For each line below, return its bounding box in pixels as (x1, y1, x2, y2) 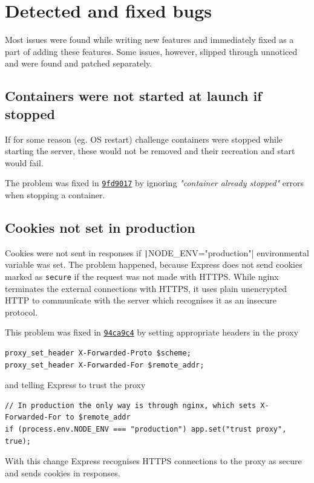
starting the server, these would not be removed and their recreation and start (5, 144, 295, 157)
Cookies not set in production (5, 218, 195, 236)
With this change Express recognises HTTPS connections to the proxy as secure (5, 455, 302, 467)
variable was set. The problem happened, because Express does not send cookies (5, 258, 303, 271)
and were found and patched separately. (5, 57, 152, 70)
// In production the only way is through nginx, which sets (5, 401, 257, 410)
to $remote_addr (65, 413, 131, 422)
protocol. (5, 305, 38, 318)
